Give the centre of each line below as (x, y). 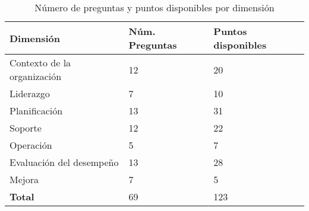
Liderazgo (30, 93)
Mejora (24, 179)
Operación (31, 145)
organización (36, 76)
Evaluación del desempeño (64, 162)
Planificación (36, 111)
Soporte (26, 128)
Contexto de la (40, 63)
